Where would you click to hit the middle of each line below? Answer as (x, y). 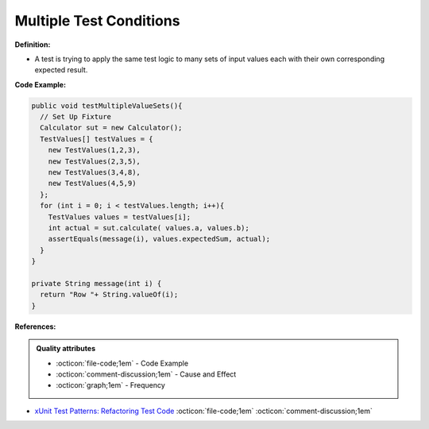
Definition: (33, 44)
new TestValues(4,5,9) (92, 184)
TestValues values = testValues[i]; (119, 217)
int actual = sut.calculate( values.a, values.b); (149, 228)
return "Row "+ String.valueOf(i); (109, 295)
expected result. (61, 70)
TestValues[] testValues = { (97, 139)
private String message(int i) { (97, 283)
